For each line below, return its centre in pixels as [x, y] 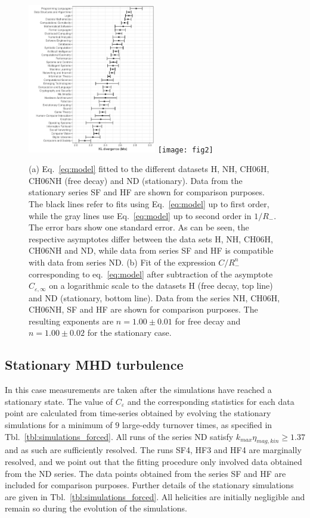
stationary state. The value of [59, 401]
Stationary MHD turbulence [94, 365]
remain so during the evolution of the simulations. [96, 508]
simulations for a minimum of [59, 424]
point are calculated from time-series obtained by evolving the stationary [138, 413]
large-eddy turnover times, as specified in [197, 424]
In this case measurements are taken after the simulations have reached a [138, 390]
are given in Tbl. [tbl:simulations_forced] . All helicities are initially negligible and [155, 496]
